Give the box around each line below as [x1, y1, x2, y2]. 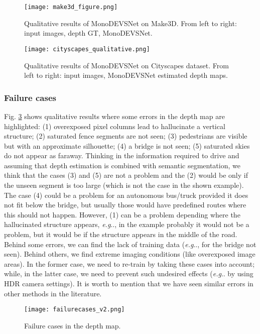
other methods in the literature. [4, 288, 102, 298]
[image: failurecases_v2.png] [24, 306, 125, 313]
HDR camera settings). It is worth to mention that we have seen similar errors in [4, 278, 253, 288]
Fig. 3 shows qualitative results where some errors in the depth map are [4, 110, 225, 121]
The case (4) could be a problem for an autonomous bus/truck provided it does [4, 189, 248, 200]
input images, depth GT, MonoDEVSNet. [24, 28, 153, 38]
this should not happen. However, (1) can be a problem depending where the [4, 209, 240, 219]
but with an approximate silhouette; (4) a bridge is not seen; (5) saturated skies [4, 140, 250, 151]
